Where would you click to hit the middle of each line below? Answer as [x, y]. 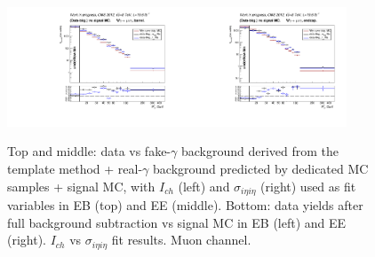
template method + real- [75, 169]
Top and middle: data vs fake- [89, 151]
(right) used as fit [308, 186]
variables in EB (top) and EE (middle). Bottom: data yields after [185, 205]
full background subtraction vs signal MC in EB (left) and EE [177, 222]
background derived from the [260, 151]
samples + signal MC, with [81, 186]
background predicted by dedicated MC [261, 169]
